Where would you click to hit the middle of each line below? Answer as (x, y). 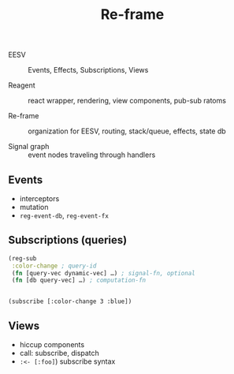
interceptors (39, 198)
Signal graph (29, 147)
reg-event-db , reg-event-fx (64, 215)
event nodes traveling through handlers (92, 155)
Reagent (22, 85)
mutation (34, 207)
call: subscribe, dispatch (59, 353)
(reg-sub (22, 258)
